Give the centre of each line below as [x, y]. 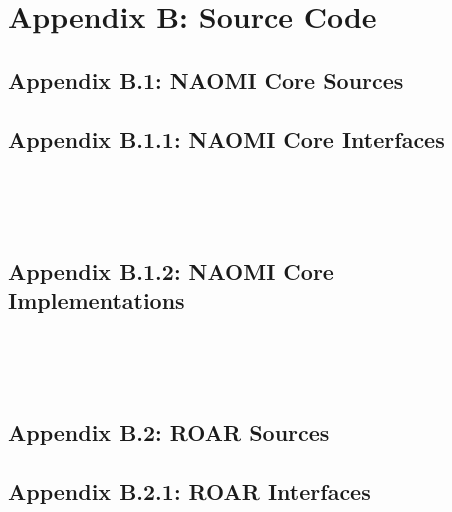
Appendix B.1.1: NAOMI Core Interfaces [226, 138]
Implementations [96, 300]
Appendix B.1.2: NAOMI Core [171, 270]
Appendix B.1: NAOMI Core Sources [206, 79]
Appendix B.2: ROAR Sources [169, 432]
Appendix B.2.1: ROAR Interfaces [189, 491]
